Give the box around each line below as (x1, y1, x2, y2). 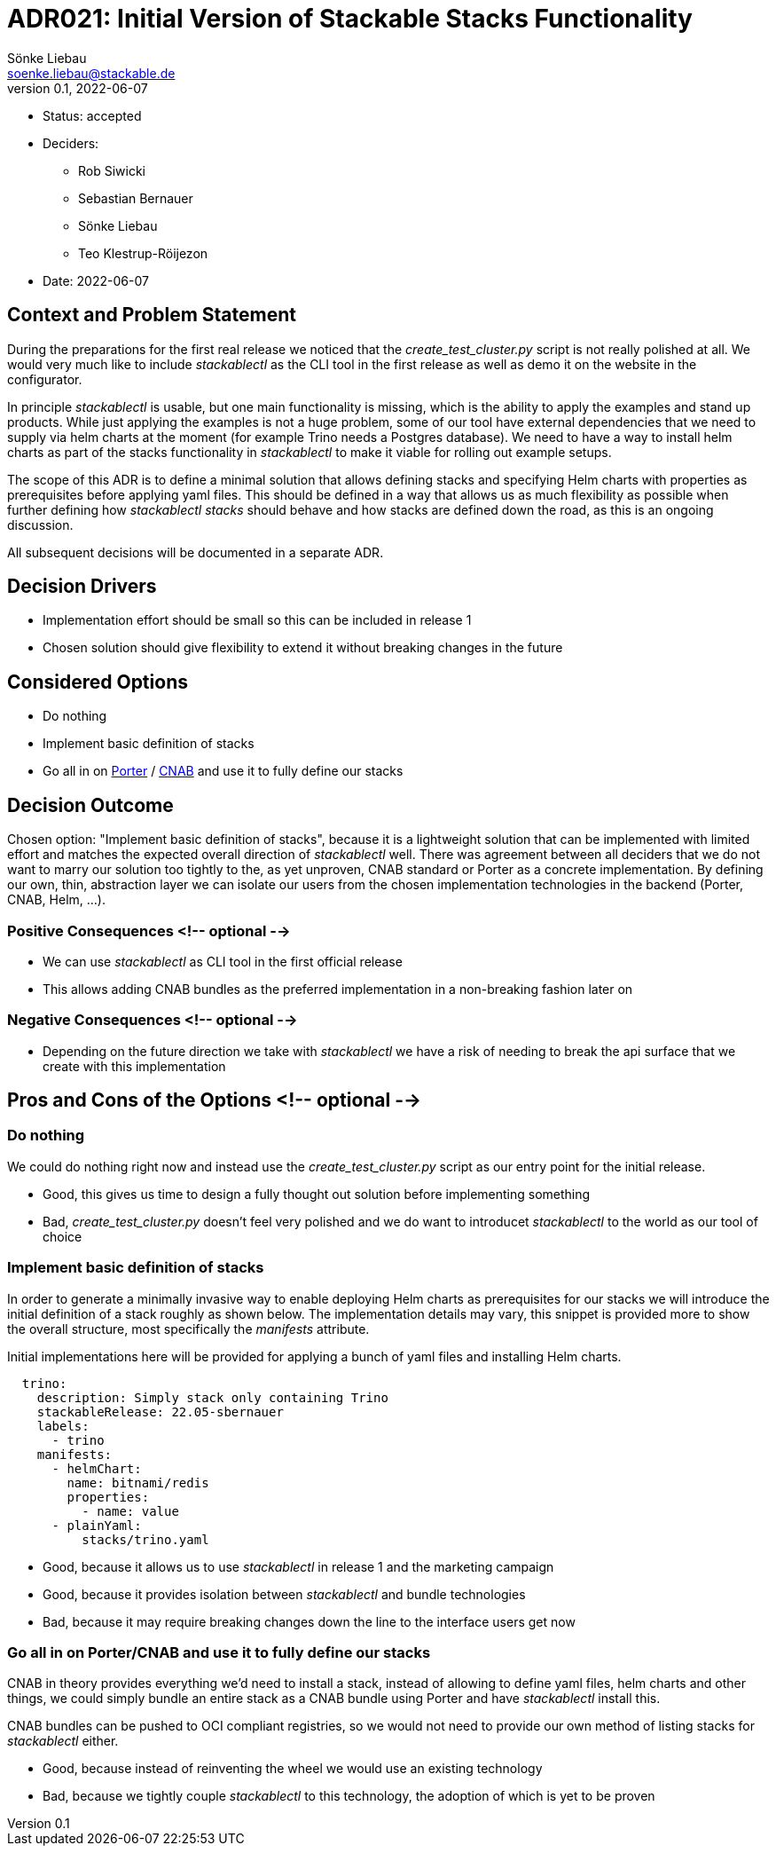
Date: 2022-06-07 (43, 272, 149, 288)
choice (43, 1228, 82, 1244)
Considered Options (7, 670, 188, 693)
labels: (36, 1418, 90, 1433)
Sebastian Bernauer (78, 190, 193, 206)
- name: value (82, 1503, 179, 1518)
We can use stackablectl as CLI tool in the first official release (43, 953, 403, 969)
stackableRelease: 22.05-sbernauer (36, 1404, 284, 1419)
